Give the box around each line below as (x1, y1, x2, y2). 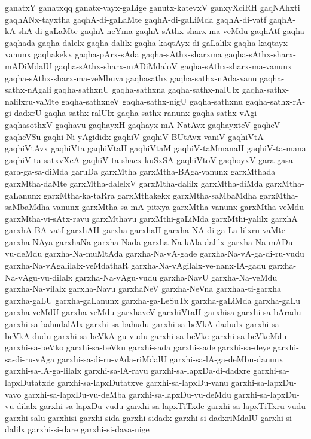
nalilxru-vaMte (5, 94, 59, 107)
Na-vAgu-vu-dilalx (5, 270, 73, 283)
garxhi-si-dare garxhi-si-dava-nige (28, 423, 150, 435)
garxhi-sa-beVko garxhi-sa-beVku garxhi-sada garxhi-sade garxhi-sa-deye (5, 341, 270, 353)
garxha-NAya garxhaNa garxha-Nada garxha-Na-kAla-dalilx (5, 235, 225, 248)
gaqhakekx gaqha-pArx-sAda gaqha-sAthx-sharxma (33, 48, 222, 60)
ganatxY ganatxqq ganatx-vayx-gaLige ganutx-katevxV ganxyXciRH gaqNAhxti (5, 1, 300, 13)
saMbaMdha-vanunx (5, 200, 80, 213)
